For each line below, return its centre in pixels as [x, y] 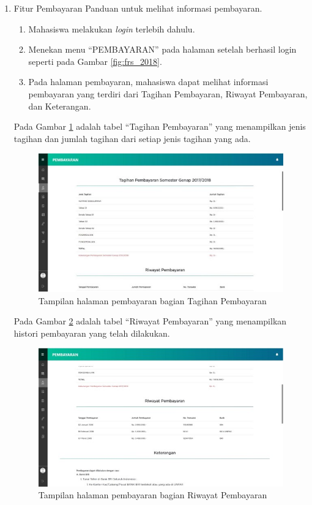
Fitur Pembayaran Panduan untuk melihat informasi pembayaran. [138, 8]
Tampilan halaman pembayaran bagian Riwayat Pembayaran [153, 495]
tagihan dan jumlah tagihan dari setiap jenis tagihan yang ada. [132, 138]
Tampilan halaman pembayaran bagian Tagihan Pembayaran [152, 300]
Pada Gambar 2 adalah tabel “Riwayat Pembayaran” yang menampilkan [150, 321]
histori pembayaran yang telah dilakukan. [92, 333]
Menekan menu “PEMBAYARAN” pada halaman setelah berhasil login [162, 49]
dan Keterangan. [60, 106]
